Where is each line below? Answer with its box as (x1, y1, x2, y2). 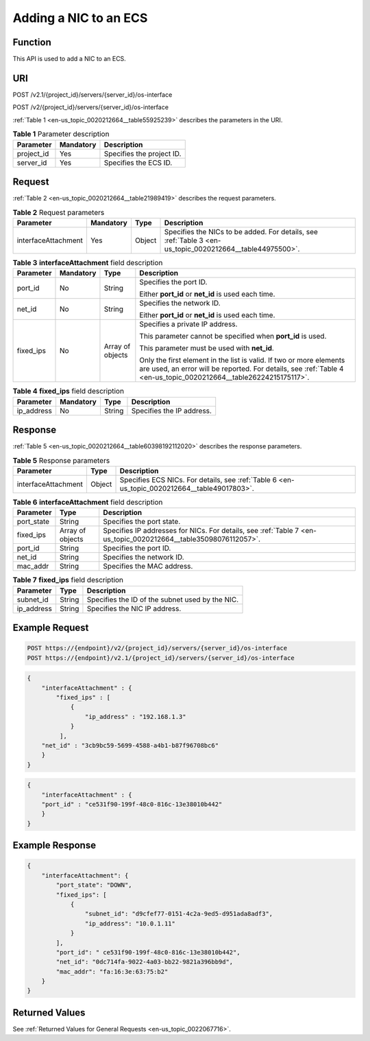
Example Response (12, 840, 96, 851)
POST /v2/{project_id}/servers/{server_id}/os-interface (12, 103, 169, 111)
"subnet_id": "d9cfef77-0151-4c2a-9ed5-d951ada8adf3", (84, 910, 273, 918)
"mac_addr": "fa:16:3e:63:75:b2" (56, 968, 169, 975)
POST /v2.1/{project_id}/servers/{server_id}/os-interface (12, 90, 173, 99)
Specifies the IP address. (131, 406, 212, 415)
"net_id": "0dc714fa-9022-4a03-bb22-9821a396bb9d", (56, 958, 234, 966)
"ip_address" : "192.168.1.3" (84, 713, 186, 720)
